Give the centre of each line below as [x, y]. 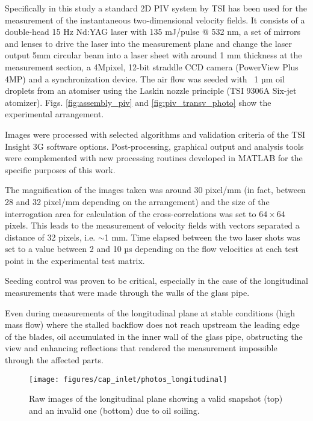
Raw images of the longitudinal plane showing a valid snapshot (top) [156, 398]
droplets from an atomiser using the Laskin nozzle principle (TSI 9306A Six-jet [151, 91]
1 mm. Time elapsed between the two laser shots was [202, 237]
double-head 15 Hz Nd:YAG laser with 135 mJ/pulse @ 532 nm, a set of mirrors [153, 32]
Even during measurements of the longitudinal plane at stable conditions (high [150, 312]
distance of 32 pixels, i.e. [50, 237]
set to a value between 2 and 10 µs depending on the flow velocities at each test [152, 249]
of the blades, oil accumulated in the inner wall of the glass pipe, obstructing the [154, 336]
